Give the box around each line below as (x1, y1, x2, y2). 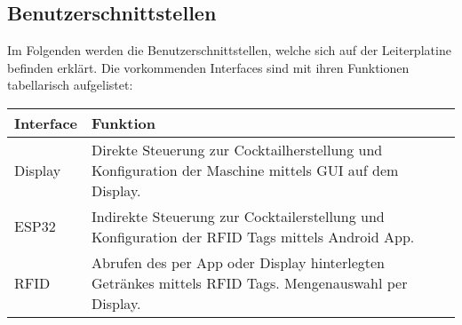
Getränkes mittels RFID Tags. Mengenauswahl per (92, 272, 408, 293)
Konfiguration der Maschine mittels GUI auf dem (92, 159, 399, 180)
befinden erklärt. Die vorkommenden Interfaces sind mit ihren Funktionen (7, 58, 410, 76)
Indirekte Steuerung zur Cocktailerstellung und (92, 205, 385, 226)
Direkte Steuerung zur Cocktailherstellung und (92, 139, 383, 160)
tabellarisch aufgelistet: (7, 75, 133, 94)
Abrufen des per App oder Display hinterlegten (92, 251, 385, 273)
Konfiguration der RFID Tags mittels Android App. (92, 226, 415, 247)
